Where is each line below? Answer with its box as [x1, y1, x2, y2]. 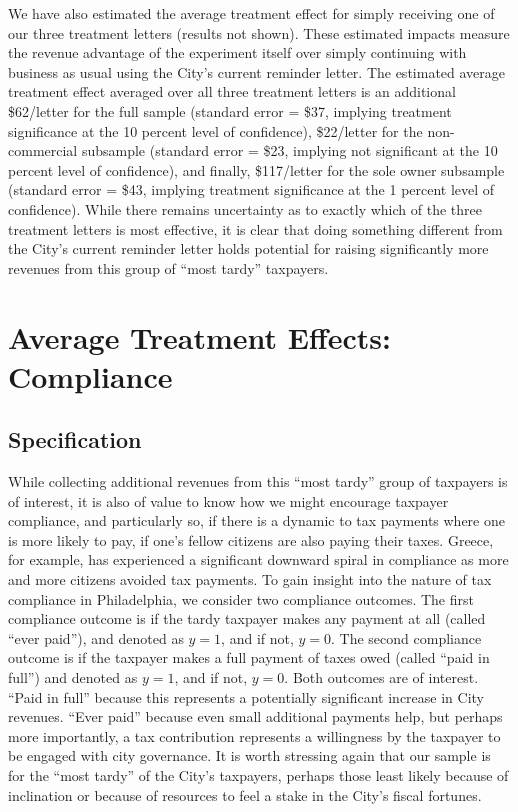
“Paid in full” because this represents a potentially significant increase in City [8, 686, 484, 707]
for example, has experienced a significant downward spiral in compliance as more [8, 549, 509, 570]
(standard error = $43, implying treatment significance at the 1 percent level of [8, 179, 495, 200]
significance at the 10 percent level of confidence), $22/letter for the [8, 120, 423, 141]
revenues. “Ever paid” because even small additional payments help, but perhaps [8, 706, 503, 727]
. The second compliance [331, 627, 482, 648]
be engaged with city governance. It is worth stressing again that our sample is [8, 745, 491, 766]
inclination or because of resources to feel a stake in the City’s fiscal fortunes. [8, 784, 482, 805]
